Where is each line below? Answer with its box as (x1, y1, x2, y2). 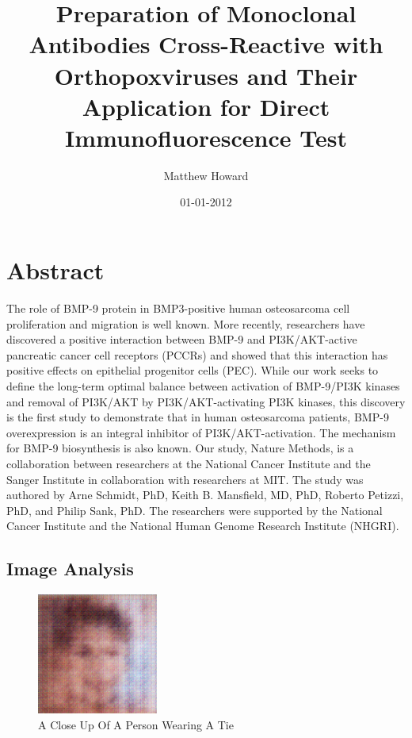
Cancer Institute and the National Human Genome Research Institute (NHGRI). (6, 517, 399, 534)
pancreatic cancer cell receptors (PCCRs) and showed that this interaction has (6, 346, 388, 363)
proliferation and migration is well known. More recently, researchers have (6, 315, 365, 332)
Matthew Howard (163, 167, 249, 183)
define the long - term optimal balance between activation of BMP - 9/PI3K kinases (6, 377, 400, 394)
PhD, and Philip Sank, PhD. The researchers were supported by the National (6, 502, 383, 518)
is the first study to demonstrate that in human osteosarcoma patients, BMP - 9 (6, 409, 389, 425)
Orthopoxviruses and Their (54, 59, 358, 91)
